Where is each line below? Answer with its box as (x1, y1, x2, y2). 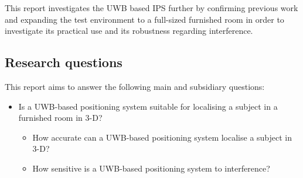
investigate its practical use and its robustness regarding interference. (5, 25, 253, 37)
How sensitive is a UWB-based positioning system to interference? (32, 162, 270, 174)
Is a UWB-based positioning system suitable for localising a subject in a (18, 100, 278, 112)
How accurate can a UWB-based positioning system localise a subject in (32, 131, 292, 143)
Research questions (5, 53, 122, 71)
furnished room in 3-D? (18, 111, 103, 124)
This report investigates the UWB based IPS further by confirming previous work (5, 2, 298, 13)
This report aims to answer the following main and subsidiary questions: (5, 80, 265, 92)
